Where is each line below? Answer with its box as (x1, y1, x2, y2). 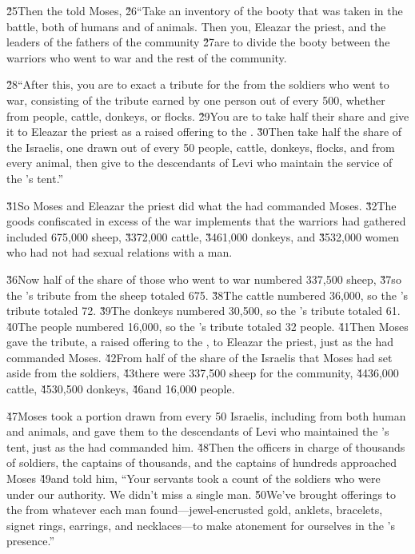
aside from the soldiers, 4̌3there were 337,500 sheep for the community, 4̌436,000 (6, 365, 399, 381)
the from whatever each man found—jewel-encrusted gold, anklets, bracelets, (6, 501, 383, 518)
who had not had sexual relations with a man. (6, 244, 233, 261)
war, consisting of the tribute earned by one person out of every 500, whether (6, 91, 385, 108)
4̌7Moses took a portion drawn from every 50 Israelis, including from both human (6, 407, 406, 424)
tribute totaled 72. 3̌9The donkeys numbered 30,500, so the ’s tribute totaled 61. (6, 302, 401, 319)
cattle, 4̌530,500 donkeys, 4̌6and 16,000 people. (6, 381, 235, 397)
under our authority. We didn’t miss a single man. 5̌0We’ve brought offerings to (6, 485, 397, 502)
